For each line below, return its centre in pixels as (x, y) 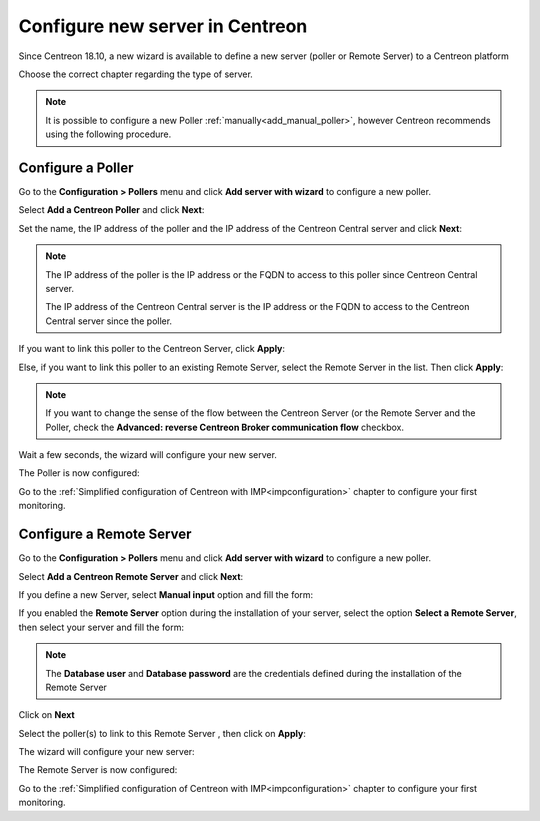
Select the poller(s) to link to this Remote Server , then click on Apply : (162, 733)
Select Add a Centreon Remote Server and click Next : (131, 576)
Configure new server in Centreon (163, 26)
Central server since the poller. (109, 321)
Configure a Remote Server (105, 534)
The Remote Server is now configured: (98, 770)
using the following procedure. (108, 134)
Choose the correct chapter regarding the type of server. (136, 74)
